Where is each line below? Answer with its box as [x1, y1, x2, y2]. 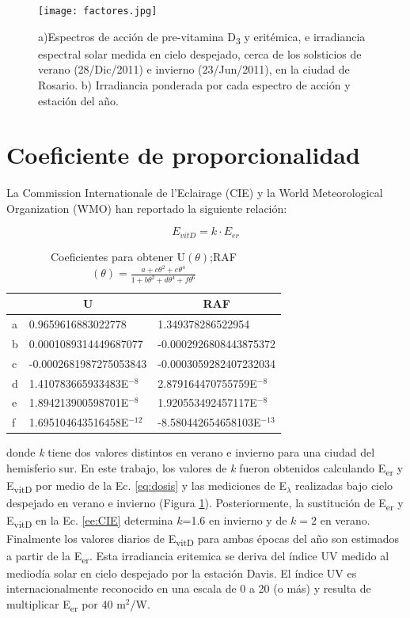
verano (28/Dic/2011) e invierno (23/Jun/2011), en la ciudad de [38, 61, 350, 78]
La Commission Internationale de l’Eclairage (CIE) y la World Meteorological [6, 184, 383, 201]
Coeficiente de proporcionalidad [6, 138, 360, 171]
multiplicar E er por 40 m [6, 595, 126, 614]
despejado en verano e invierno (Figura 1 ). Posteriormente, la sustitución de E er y [6, 495, 404, 514]
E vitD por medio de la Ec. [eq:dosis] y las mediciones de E [6, 477, 287, 495]
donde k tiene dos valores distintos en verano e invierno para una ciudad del [6, 444, 375, 461]
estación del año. [38, 92, 119, 108]
